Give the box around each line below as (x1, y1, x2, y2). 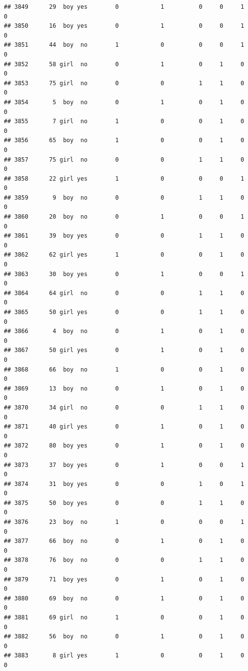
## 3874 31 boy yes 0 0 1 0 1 (4, 480, 244, 487)
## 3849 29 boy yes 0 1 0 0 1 (4, 3, 244, 10)
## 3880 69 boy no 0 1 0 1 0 (4, 595, 244, 602)
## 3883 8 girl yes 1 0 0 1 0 (4, 652, 244, 659)
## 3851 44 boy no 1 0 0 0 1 (4, 41, 244, 49)
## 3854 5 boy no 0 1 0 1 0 (4, 98, 244, 106)
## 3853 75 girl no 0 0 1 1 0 (4, 79, 244, 87)
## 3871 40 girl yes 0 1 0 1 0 (4, 423, 244, 430)
